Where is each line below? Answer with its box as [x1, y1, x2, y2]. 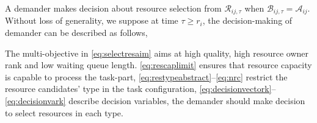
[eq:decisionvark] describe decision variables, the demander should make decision [5, 94, 305, 107]
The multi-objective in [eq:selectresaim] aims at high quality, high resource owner [5, 46, 309, 59]
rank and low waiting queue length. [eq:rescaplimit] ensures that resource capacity [5, 58, 312, 71]
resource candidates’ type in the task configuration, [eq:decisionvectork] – [5, 82, 276, 95]
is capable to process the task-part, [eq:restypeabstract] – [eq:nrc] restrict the [5, 70, 288, 83]
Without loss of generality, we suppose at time [5, 14, 178, 27]
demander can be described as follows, [5, 26, 148, 39]
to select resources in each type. [5, 106, 123, 119]
